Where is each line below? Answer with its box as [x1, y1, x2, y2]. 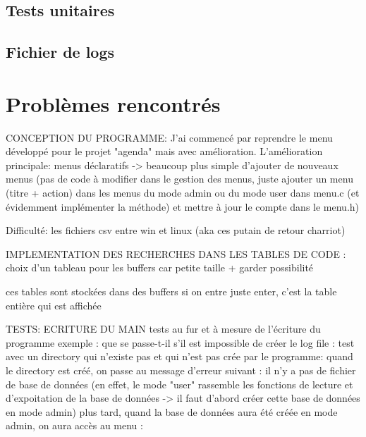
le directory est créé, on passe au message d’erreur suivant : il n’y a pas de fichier [6, 363, 356, 377]
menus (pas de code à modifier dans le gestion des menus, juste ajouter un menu [6, 171, 353, 186]
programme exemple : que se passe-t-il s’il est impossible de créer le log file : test [6, 335, 355, 350]
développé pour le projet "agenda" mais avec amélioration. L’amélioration [6, 144, 323, 159]
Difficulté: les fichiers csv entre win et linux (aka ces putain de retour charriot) [6, 223, 346, 238]
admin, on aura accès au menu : [6, 418, 143, 433]
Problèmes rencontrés [6, 89, 221, 118]
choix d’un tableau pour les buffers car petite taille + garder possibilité [6, 260, 314, 275]
